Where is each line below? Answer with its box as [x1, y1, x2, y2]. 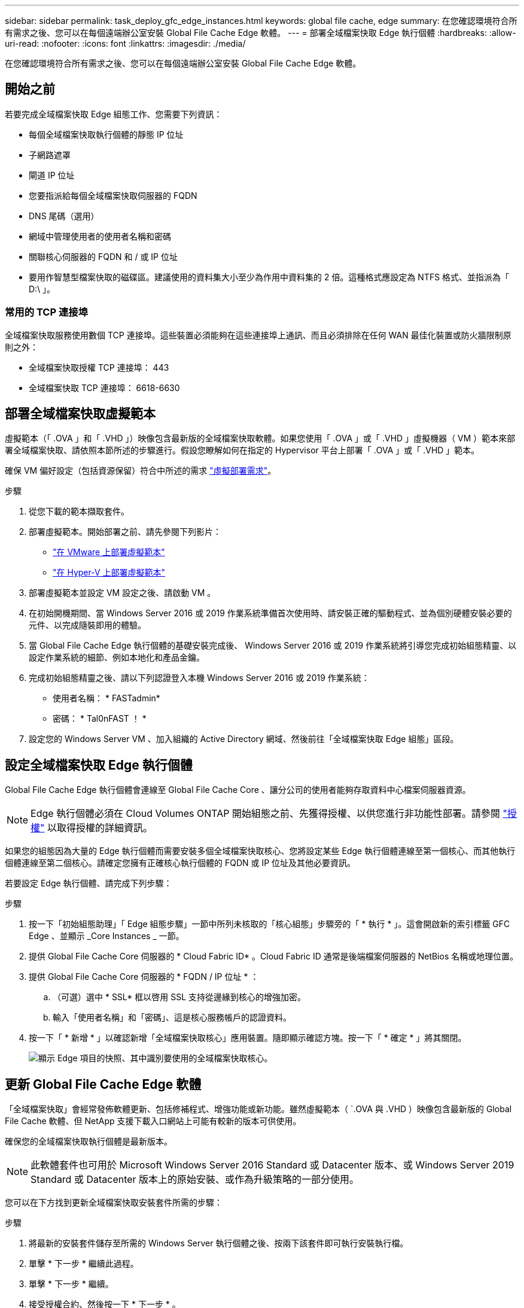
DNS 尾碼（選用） [29, 210, 99, 221]
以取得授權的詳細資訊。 [47, 822, 153, 834]
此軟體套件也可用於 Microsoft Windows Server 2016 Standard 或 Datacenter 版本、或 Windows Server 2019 [31, 1159, 514, 1171]
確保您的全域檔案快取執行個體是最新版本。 [5, 1136, 172, 1147]
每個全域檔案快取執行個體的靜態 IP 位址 [29, 129, 184, 140]
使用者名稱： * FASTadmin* [53, 693, 160, 704]
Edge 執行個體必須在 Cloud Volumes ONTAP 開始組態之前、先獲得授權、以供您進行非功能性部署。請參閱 [31, 807, 500, 820]
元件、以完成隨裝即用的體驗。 [29, 620, 146, 631]
